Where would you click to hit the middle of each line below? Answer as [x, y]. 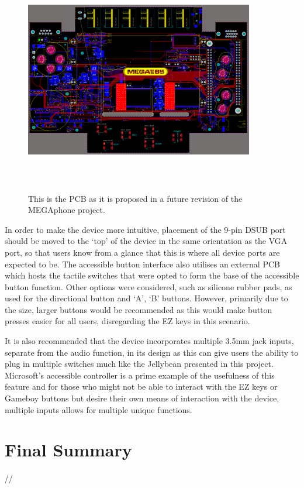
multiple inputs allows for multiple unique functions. [99, 409]
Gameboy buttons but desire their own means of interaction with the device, [142, 398]
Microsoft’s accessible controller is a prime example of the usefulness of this [140, 375]
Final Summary [68, 450]
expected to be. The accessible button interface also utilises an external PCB [142, 264]
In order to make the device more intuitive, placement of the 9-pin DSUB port [145, 229]
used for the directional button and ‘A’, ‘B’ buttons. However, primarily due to [146, 298]
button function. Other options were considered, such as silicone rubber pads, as [148, 286]
